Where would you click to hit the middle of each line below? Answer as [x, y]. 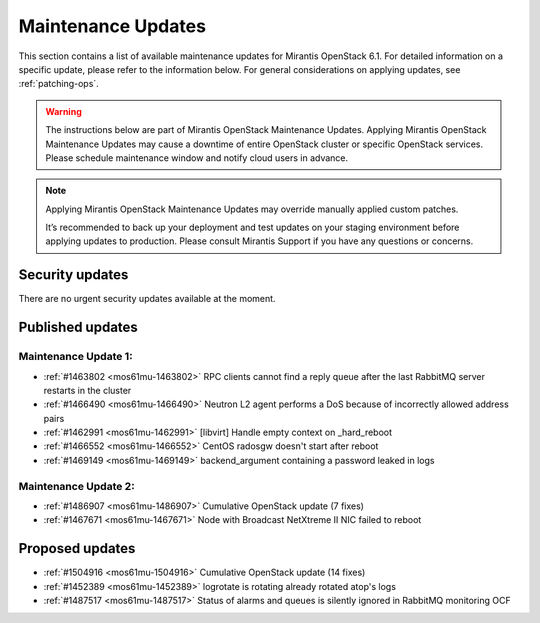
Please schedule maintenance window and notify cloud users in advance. [197, 157]
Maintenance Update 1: [76, 357]
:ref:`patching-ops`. [58, 84]
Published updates [78, 327]
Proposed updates [77, 548]
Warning [63, 111]
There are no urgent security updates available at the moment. [147, 299]
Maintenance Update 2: [76, 486]
